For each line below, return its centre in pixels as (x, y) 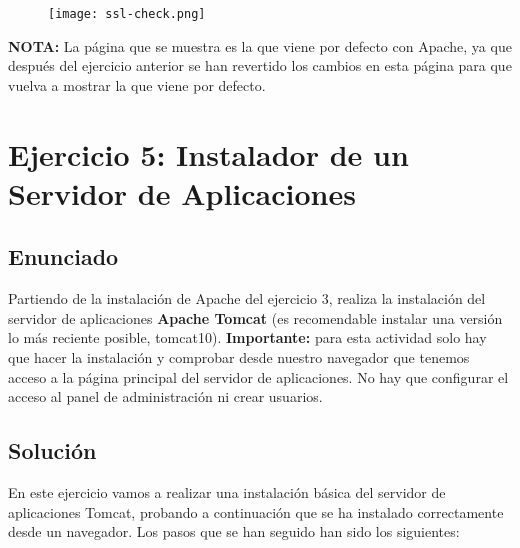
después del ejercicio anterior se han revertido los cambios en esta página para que (260, 65)
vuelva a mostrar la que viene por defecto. (137, 84)
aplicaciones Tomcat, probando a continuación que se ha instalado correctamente (256, 511)
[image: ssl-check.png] (127, 14)
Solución (52, 450)
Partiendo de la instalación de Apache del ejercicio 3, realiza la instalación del (247, 298)
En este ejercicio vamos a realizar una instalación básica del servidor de (227, 491)
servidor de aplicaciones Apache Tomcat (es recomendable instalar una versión (255, 317)
